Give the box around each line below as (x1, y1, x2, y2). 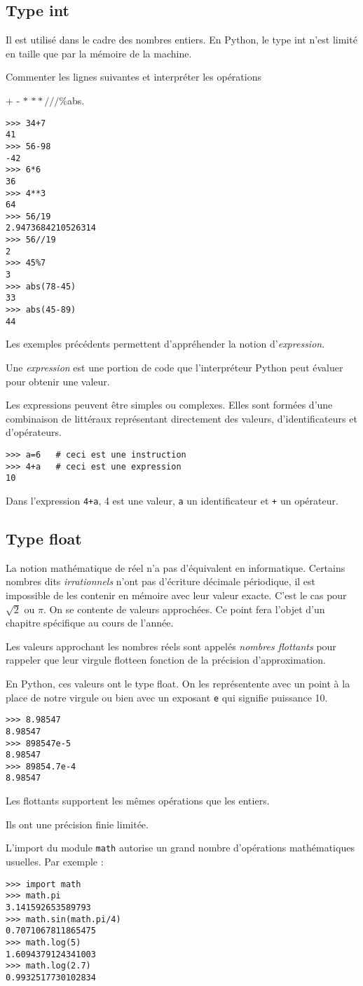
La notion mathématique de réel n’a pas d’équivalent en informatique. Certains (6, 560, 345, 575)
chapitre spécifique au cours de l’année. (6, 615, 174, 630)
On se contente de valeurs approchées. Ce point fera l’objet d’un (49, 601, 325, 616)
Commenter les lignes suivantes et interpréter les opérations (6, 69, 261, 84)
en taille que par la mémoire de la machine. (6, 46, 192, 60)
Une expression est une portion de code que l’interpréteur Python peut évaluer (6, 360, 343, 374)
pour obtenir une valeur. (6, 374, 110, 388)
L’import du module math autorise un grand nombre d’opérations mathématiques (6, 840, 355, 855)
